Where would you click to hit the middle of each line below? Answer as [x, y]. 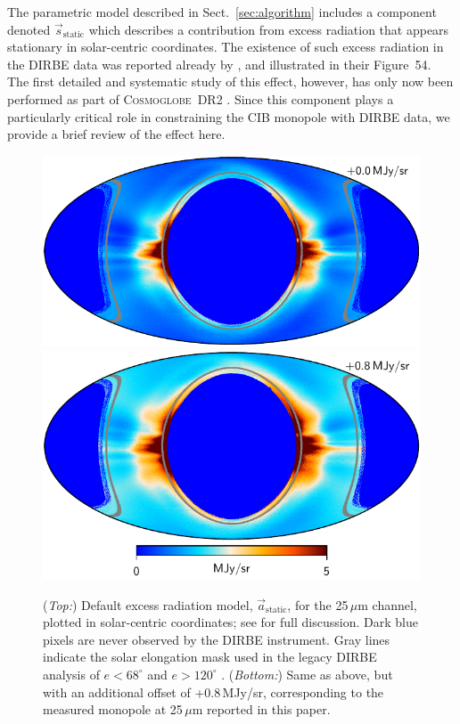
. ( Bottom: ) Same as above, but [307, 674]
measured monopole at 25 [113, 709]
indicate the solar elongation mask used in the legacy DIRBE [210, 657]
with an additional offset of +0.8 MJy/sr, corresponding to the [214, 691]
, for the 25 [318, 604]
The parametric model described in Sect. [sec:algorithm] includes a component [222, 12]
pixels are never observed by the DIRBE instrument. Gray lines [217, 639]
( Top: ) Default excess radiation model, [148, 604]
